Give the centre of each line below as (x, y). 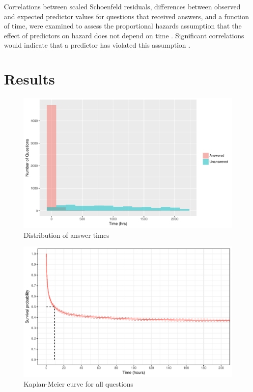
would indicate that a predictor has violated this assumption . (97, 45)
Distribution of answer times (67, 235)
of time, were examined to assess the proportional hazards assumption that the (123, 26)
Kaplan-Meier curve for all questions (79, 383)
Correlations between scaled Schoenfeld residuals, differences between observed (122, 6)
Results (29, 79)
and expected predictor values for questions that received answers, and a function (126, 16)
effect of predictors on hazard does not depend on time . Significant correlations (124, 35)
